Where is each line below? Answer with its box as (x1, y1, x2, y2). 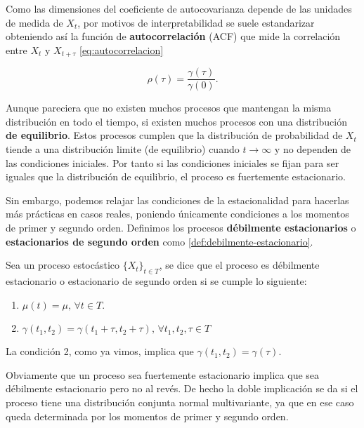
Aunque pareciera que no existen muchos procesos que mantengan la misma (6, 100, 332, 115)
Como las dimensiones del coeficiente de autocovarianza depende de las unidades (6, 1, 352, 15)
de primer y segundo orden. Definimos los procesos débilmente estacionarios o (6, 220, 356, 235)
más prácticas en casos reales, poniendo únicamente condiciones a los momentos (6, 206, 349, 221)
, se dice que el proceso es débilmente (159, 258, 320, 272)
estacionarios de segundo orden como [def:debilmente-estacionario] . (6, 234, 313, 248)
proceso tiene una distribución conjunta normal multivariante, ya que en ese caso (6, 395, 354, 409)
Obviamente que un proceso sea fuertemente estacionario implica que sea (6, 367, 320, 382)
